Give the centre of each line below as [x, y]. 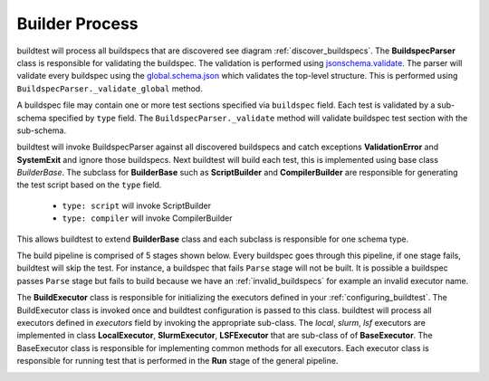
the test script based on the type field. [89, 185]
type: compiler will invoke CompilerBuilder [147, 218]
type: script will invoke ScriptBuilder [137, 205]
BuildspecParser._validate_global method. [110, 88]
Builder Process [78, 24]
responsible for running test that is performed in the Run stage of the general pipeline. [177, 361]
